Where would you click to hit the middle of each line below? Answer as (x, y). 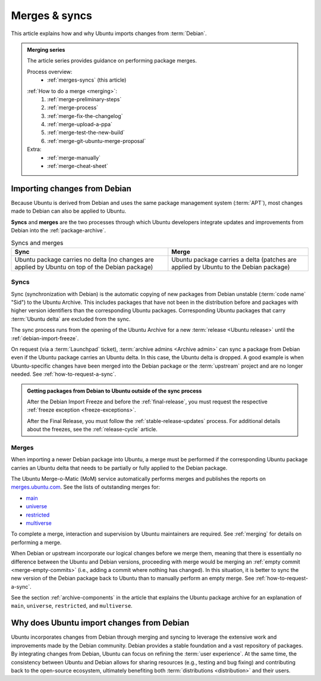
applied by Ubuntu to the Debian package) (231, 267)
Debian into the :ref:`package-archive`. (59, 231)
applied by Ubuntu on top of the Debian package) (84, 267)
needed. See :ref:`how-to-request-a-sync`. (64, 374)
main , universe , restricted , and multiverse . (72, 606)
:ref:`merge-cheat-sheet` (78, 166)
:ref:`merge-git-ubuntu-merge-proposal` (97, 141)
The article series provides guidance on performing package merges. (112, 61)
